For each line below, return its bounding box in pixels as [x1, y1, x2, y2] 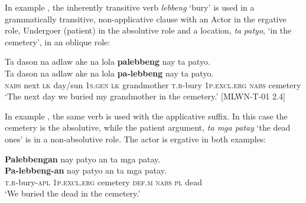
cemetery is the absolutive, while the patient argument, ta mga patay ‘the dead [5, 121, 291, 134]
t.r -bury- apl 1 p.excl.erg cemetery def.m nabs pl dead [5, 175, 203, 188]
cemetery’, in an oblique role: [5, 35, 110, 48]
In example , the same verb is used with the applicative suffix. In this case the [5, 109, 288, 122]
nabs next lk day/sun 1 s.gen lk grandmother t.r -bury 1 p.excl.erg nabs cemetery [5, 78, 301, 91]
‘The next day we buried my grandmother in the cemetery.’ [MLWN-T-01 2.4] [5, 90, 285, 102]
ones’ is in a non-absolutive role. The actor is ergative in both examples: [5, 132, 266, 145]
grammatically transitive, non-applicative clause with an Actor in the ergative [5, 12, 287, 25]
